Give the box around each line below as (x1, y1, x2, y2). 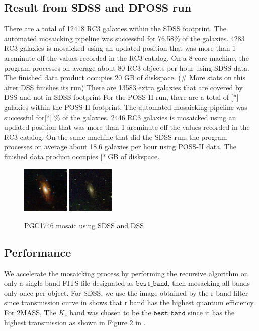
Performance (4, 244, 71, 260)
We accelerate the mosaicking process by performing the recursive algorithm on (4, 268, 248, 278)
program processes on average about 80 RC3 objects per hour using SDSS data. (4, 62, 249, 73)
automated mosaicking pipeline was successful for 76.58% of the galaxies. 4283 (4, 33, 245, 43)
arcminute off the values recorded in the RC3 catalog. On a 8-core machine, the (4, 52, 249, 63)
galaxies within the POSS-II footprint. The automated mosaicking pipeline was (4, 101, 247, 112)
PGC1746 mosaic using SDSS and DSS (24, 219, 144, 230)
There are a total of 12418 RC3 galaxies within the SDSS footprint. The (4, 23, 226, 34)
